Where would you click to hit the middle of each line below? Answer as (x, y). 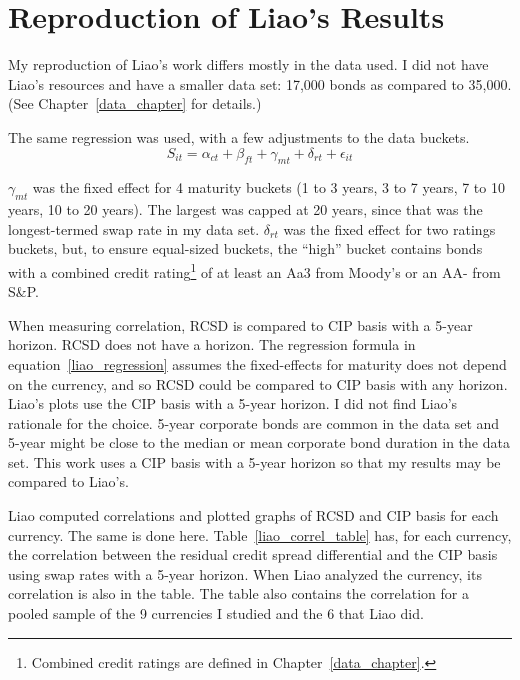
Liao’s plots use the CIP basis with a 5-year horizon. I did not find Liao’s (233, 403)
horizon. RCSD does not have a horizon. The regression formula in (212, 344)
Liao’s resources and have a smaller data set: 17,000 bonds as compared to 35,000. (260, 83)
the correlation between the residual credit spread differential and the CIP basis (253, 554)
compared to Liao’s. (68, 481)
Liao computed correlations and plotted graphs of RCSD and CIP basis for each (253, 515)
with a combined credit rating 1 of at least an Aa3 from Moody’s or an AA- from (254, 270)
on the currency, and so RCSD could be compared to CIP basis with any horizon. (258, 383)
